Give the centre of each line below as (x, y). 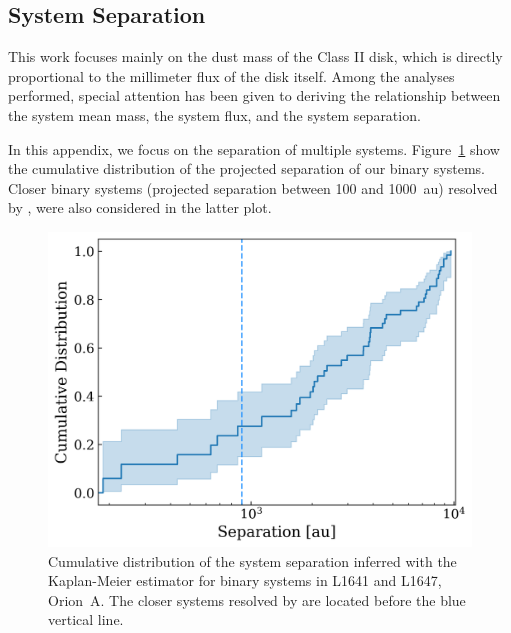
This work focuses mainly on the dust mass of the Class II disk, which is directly (255, 56)
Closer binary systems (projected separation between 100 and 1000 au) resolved (253, 187)
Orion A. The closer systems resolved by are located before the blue (257, 599)
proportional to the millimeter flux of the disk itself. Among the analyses (231, 75)
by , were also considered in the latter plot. (140, 207)
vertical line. (86, 619)
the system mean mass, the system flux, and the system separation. (214, 114)
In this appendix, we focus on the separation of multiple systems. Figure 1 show (254, 148)
